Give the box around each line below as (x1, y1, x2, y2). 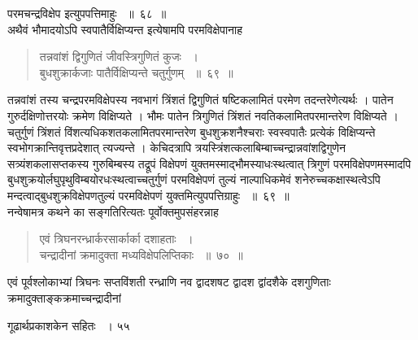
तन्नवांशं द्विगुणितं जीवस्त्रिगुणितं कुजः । (39, 48, 198, 65)
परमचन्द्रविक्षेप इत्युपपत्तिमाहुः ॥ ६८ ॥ (7, 5, 167, 21)
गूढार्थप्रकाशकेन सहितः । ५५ (7, 316, 130, 333)
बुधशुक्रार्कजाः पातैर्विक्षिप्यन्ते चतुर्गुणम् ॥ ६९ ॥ (39, 63, 233, 81)
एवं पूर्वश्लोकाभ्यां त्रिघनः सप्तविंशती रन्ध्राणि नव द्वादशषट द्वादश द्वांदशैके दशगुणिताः (7, 273, 331, 290)
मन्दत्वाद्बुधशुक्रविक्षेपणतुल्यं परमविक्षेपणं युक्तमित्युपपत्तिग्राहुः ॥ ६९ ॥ (7, 186, 290, 203)
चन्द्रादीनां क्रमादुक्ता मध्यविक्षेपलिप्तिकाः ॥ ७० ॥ (39, 246, 243, 263)
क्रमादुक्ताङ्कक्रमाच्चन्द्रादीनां (7, 289, 121, 306)
